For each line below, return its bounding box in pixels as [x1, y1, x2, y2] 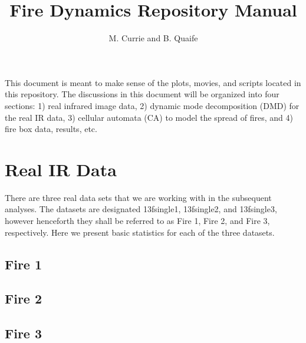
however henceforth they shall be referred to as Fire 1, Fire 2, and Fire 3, [5, 215, 270, 226]
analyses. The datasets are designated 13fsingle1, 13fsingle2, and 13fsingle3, [5, 203, 277, 215]
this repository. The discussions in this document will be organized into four [5, 88, 279, 100]
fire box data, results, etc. [5, 123, 97, 135]
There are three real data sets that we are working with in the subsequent [5, 191, 272, 203]
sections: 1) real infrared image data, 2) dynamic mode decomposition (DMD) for [5, 99, 300, 111]
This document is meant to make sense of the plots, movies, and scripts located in [5, 76, 301, 88]
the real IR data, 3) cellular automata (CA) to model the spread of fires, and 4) [5, 111, 293, 123]
